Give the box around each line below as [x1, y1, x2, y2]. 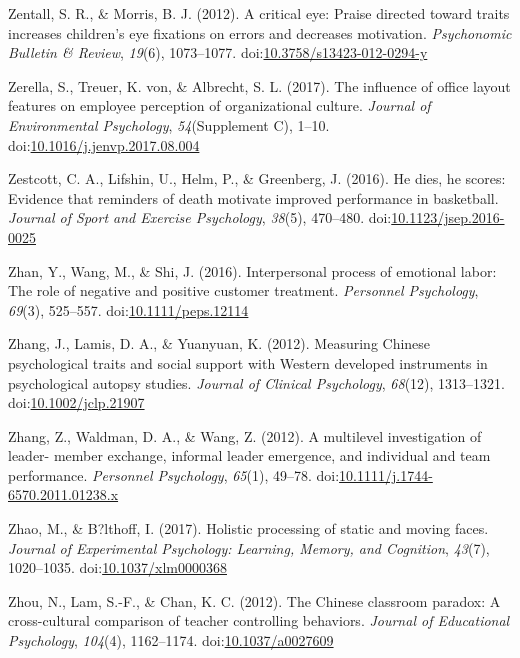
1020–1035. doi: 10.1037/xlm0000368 [8, 557, 227, 578]
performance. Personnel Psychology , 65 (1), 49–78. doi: [8, 464, 340, 485]
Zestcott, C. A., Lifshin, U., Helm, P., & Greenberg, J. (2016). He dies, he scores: [8, 168, 506, 189]
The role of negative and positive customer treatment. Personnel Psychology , [8, 280, 479, 301]
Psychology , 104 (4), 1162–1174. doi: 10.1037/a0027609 [8, 630, 334, 651]
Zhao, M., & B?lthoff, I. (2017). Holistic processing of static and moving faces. [8, 518, 489, 539]
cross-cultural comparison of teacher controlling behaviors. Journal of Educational [8, 610, 510, 631]
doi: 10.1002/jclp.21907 [8, 392, 145, 413]
